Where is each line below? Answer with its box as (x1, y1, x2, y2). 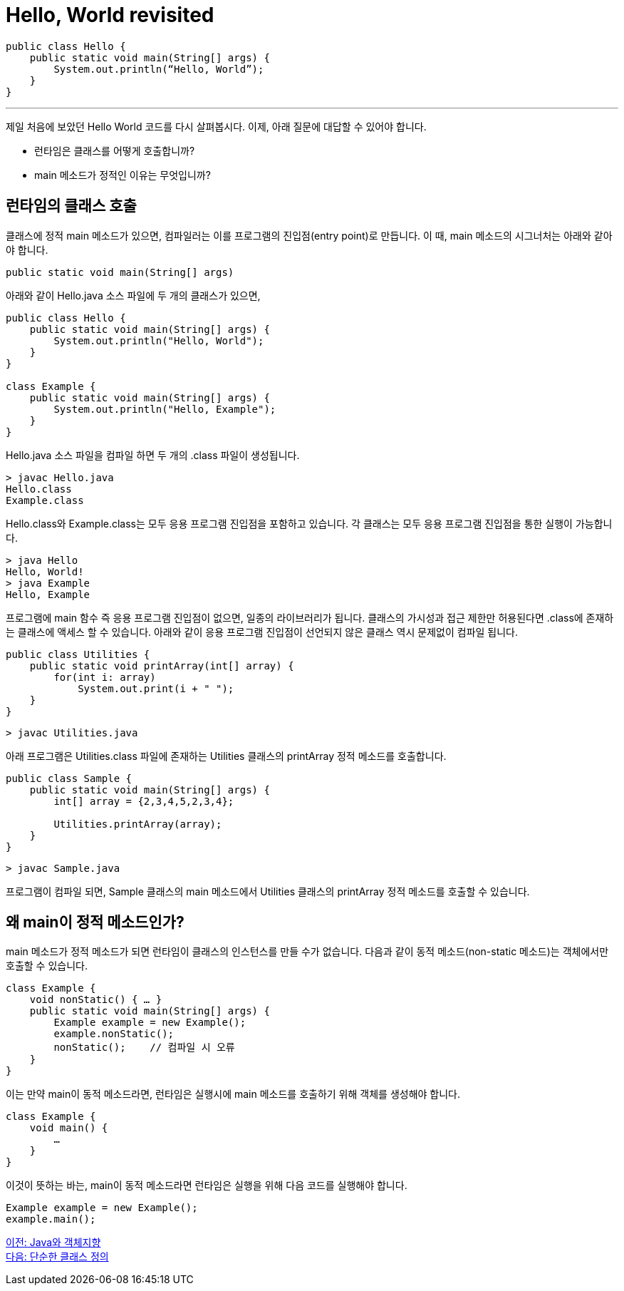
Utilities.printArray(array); (53, 818, 222, 830)
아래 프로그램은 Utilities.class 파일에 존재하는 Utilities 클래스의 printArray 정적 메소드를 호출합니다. (6, 749, 447, 762)
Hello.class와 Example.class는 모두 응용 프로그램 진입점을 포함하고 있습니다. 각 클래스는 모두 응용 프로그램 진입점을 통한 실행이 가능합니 (6, 517, 613, 530)
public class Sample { (6, 772, 132, 784)
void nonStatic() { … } (29, 994, 162, 1006)
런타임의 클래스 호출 (6, 197, 137, 215)
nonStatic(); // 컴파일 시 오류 (53, 1041, 235, 1054)
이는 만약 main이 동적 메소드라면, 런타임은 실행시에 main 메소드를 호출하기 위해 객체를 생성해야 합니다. (6, 1088, 461, 1101)
